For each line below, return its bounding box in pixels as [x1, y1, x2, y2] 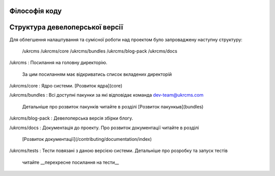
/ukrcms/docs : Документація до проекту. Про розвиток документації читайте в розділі [9, 125, 199, 131]
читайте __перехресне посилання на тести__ [22, 159, 119, 165]
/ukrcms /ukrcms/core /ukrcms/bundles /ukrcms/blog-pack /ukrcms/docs [22, 48, 178, 54]
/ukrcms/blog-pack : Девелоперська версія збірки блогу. [9, 115, 133, 122]
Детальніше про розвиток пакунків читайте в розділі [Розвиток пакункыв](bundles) [22, 103, 204, 109]
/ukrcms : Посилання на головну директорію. [9, 60, 107, 66]
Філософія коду [9, 7, 62, 15]
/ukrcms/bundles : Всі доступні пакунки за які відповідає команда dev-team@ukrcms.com [9, 92, 204, 98]
